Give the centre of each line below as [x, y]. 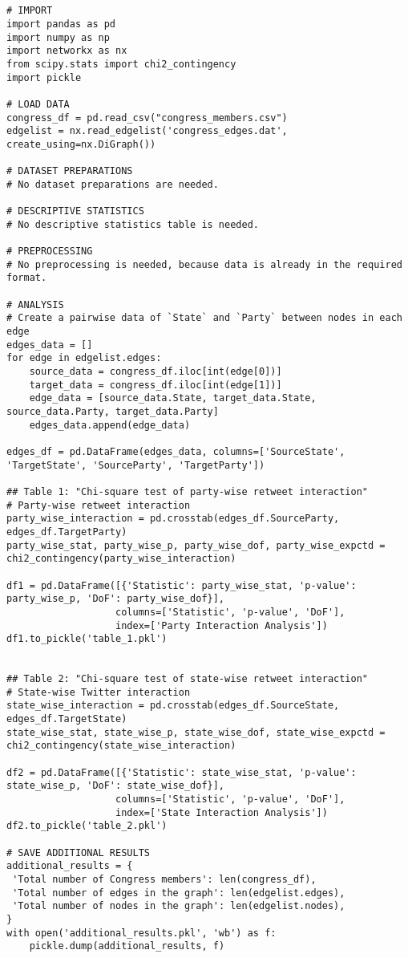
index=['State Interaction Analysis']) [222, 812]
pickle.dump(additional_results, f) [127, 946]
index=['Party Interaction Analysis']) [222, 625]
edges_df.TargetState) [67, 719]
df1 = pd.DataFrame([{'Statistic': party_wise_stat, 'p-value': [182, 585]
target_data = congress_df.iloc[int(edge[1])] [156, 385]
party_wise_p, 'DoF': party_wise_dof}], [116, 599]
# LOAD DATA [38, 104]
